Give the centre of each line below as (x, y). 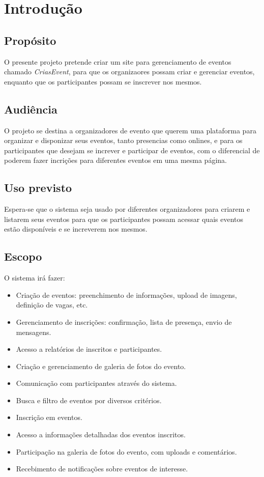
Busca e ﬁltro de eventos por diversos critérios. (89, 400)
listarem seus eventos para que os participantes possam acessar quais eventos (124, 219)
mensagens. (34, 332)
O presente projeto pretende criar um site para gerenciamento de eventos (118, 61)
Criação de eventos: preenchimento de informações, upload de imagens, (126, 294)
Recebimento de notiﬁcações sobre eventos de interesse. (102, 469)
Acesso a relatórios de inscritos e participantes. (89, 349)
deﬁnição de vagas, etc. (52, 305)
